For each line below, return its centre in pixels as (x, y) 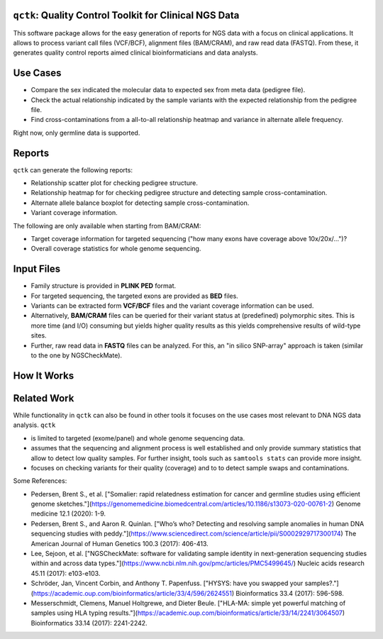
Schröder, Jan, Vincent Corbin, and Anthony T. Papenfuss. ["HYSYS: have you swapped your (167, 583)
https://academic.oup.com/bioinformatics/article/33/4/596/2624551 (133, 593)
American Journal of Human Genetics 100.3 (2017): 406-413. (120, 543)
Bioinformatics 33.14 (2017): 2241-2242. (89, 623)
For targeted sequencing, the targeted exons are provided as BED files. (135, 296)
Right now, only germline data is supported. (77, 133)
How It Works (44, 376)
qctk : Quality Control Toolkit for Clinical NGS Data (126, 15)
